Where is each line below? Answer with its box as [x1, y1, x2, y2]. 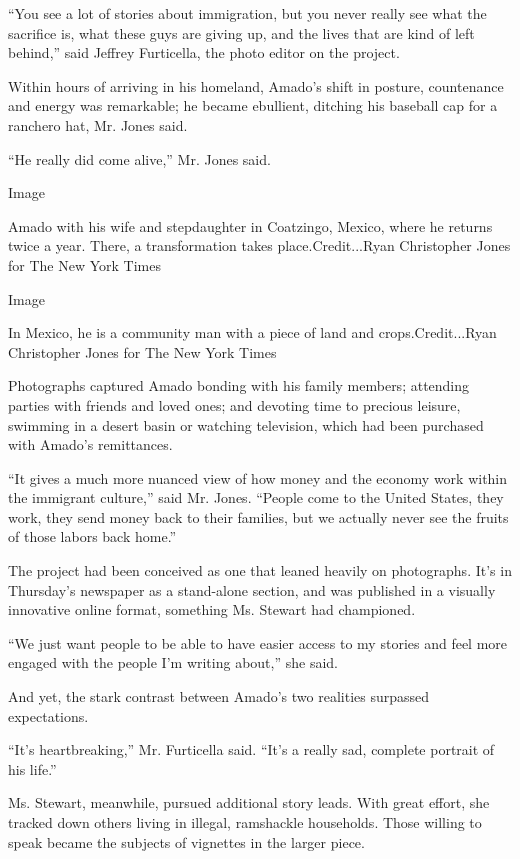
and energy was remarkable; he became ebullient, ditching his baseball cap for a [8, 95, 498, 116]
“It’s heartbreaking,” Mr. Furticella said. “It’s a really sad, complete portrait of [8, 739, 495, 760]
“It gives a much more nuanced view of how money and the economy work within [8, 467, 508, 488]
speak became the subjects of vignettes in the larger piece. [8, 831, 365, 852]
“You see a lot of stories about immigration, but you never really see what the [8, 3, 487, 23]
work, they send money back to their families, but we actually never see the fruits [8, 506, 509, 527]
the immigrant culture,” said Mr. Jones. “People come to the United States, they [8, 487, 504, 508]
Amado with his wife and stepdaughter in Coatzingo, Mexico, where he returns [8, 215, 493, 236]
